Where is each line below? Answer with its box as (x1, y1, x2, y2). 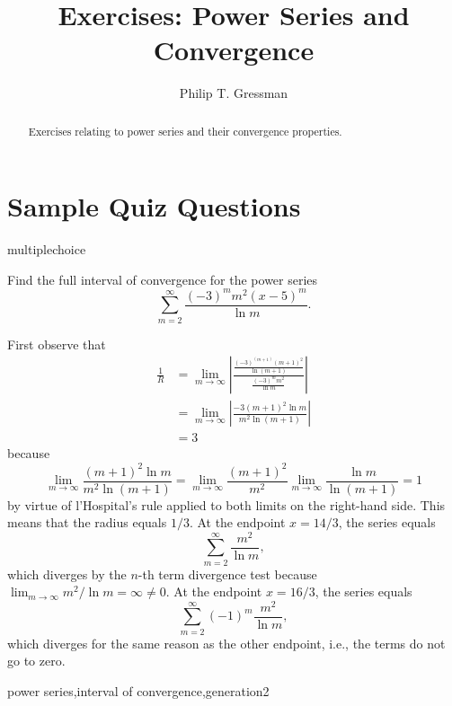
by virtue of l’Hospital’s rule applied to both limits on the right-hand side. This (7, 495, 446, 514)
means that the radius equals (7, 513, 167, 532)
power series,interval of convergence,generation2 (7, 681, 270, 700)
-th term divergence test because (137, 564, 317, 583)
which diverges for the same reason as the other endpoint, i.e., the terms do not (7, 633, 446, 652)
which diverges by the (7, 564, 127, 583)
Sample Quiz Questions (7, 188, 301, 225)
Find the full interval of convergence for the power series (7, 269, 318, 288)
